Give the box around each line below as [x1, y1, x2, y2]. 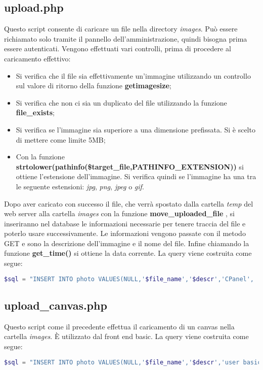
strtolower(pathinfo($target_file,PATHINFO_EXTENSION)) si [16, 161, 244, 172]
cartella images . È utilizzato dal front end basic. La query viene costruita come [4, 331, 249, 342]
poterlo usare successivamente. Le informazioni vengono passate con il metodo [4, 228, 246, 239]
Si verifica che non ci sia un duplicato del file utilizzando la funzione [16, 97, 227, 108]
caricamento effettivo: [4, 53, 71, 63]
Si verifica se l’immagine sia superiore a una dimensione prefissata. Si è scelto [16, 124, 255, 134]
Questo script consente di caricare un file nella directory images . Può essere [4, 23, 238, 34]
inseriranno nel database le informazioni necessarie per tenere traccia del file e [4, 218, 246, 228]
